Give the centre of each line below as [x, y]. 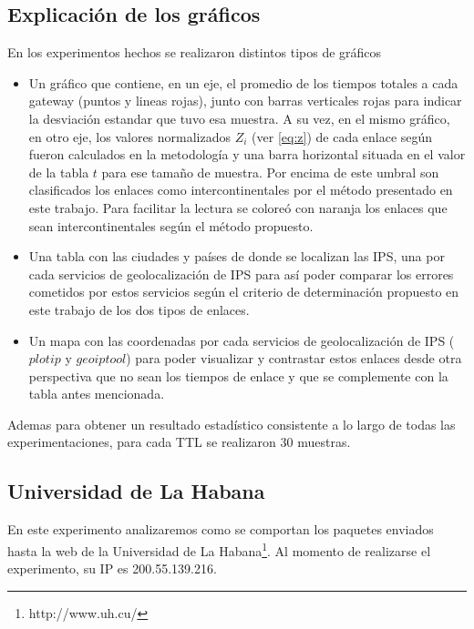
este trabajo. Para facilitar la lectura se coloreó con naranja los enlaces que [238, 207]
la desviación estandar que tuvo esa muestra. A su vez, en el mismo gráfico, [239, 118]
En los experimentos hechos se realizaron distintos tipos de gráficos [195, 52]
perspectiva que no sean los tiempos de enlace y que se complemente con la [238, 375]
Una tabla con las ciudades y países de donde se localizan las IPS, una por [237, 256]
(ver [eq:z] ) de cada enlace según [342, 136]
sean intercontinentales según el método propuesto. [171, 225]
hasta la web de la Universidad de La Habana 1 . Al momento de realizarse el [219, 549]
